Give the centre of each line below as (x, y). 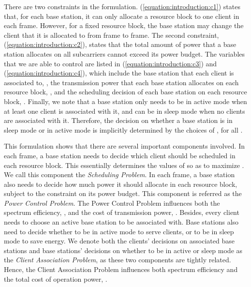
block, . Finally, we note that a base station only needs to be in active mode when (125, 101)
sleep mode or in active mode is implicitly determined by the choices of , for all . (123, 129)
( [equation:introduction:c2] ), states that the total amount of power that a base (120, 44)
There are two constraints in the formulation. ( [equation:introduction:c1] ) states (122, 6)
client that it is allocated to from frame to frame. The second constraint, (111, 35)
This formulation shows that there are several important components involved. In (124, 146)
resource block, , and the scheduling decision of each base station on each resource (125, 92)
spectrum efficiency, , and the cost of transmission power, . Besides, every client (122, 212)
